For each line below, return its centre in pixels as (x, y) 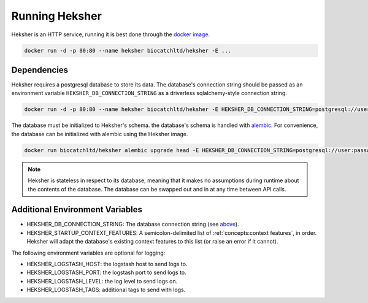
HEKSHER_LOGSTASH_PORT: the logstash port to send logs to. (106, 272)
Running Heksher (57, 16)
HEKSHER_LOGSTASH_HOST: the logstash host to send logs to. (107, 264)
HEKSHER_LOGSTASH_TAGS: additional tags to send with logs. (106, 290)
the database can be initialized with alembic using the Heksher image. (100, 134)
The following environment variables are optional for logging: (88, 253)
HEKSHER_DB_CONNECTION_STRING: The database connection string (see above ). (133, 224)
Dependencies (40, 70)
